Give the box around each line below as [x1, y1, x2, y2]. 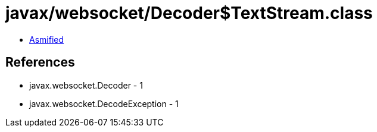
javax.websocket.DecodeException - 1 [29, 98, 179, 109]
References [5, 55, 75, 70]
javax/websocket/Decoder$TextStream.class [5, 3, 373, 23]
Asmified [29, 34, 64, 45]
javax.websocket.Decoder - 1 [29, 80, 143, 90]
